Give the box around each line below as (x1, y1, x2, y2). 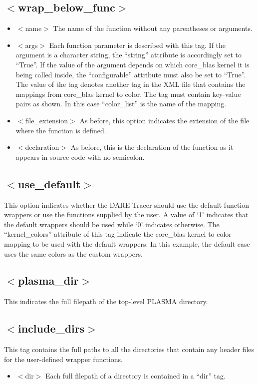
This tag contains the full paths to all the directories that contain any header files (4, 344, 255, 355)
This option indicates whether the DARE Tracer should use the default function (4, 199, 250, 210)
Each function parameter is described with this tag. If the (49, 39, 226, 50)
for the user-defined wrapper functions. (4, 354, 123, 364)
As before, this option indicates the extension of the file (79, 115, 250, 125)
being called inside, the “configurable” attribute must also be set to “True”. (15, 69, 246, 79)
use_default (18, 176, 81, 191)
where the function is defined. (15, 125, 106, 135)
